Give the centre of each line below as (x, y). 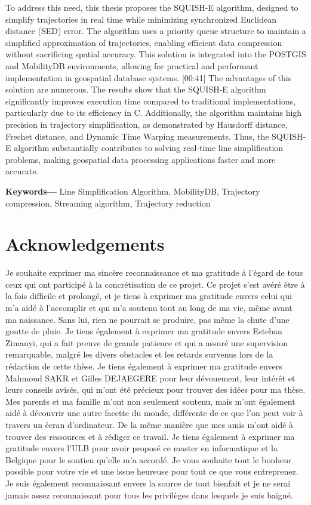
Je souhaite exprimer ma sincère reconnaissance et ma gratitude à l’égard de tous (154, 272)
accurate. (22, 171)
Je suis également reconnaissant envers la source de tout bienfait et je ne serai (148, 483)
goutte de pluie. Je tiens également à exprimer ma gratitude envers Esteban (144, 331)
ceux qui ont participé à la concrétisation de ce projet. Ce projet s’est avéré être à (155, 284)
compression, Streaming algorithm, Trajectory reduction (108, 203)
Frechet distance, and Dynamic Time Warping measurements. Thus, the (137, 136)
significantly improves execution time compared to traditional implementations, (151, 101)
